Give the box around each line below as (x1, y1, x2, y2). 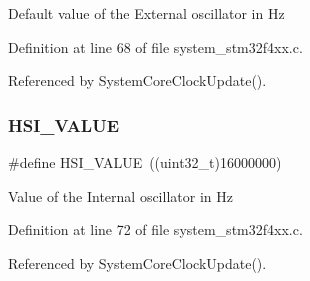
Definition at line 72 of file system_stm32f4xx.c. (8, 219, 303, 240)
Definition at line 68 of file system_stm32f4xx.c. (8, 36, 303, 57)
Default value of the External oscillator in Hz (8, 3, 285, 23)
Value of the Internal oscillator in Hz (8, 185, 233, 206)
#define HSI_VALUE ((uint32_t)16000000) (8, 152, 282, 172)
